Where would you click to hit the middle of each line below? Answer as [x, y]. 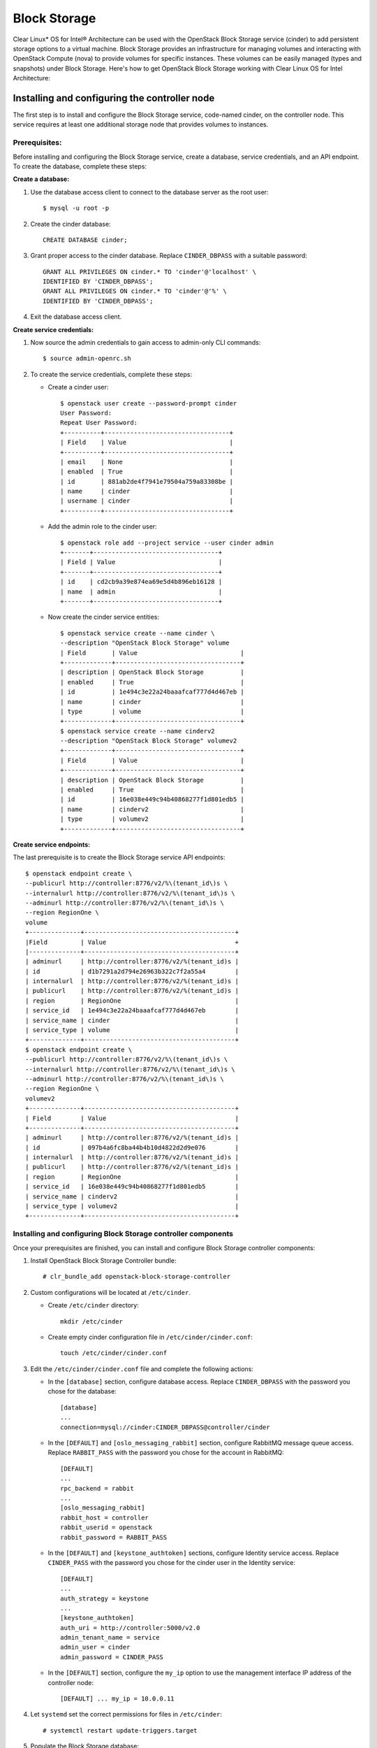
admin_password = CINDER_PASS [112, 1657]
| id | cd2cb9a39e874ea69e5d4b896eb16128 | [141, 582]
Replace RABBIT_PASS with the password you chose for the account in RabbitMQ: [166, 1453]
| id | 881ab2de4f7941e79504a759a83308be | [147, 481]
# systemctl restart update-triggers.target [120, 1730]
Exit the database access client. [76, 317]
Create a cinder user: [78, 387]
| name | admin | [141, 592]
